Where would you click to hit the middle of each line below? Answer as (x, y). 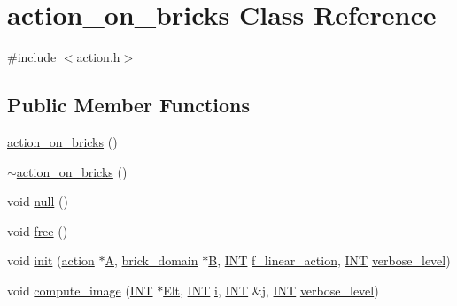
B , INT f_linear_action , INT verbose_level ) (329, 260)
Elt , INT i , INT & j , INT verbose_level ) (271, 290)
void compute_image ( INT (80, 290)
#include (32, 57)
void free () (38, 230)
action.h (98, 57)
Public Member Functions (128, 105)
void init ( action (51, 260)
